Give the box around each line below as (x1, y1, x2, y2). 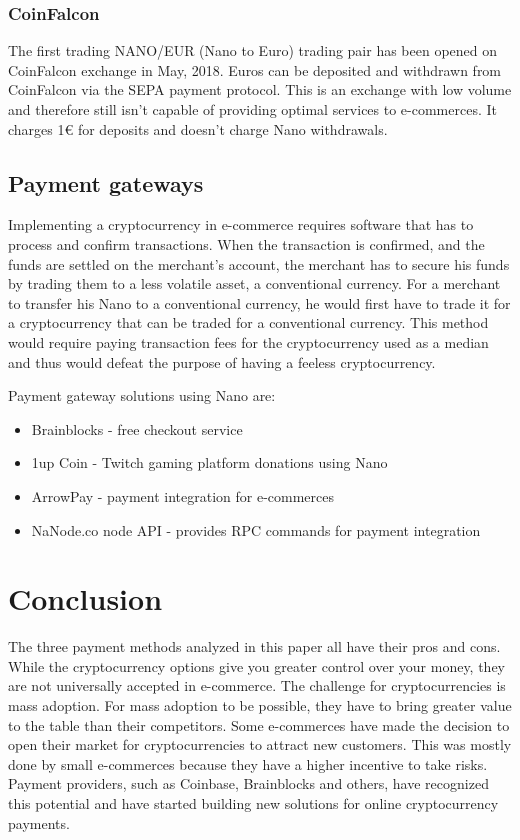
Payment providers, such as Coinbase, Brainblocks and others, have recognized (8, 773, 489, 794)
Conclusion (8, 578, 163, 619)
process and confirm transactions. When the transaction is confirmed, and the (8, 233, 485, 254)
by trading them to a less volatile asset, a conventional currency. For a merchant (8, 273, 501, 294)
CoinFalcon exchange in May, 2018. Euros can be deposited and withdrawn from (8, 59, 502, 80)
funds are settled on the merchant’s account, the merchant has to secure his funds (8, 253, 510, 274)
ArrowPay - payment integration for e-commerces (31, 485, 334, 506)
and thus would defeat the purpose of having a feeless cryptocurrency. (8, 351, 436, 372)
